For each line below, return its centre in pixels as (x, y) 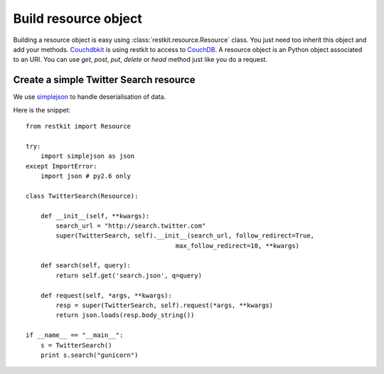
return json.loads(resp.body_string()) (125, 315)
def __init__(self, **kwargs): (95, 216)
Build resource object (78, 18)
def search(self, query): (86, 266)
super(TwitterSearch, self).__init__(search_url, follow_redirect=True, (185, 236)
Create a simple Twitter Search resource (104, 80)
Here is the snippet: (42, 109)
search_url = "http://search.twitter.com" (131, 225)
